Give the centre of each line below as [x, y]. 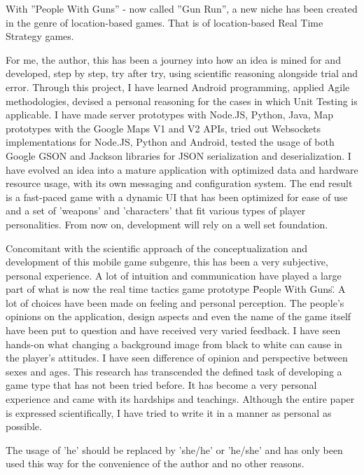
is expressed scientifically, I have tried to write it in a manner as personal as [169, 412]
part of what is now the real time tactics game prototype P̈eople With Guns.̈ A [176, 289]
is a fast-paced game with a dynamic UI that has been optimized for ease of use [177, 197]
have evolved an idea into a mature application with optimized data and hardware [182, 169]
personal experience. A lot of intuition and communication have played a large [174, 275]
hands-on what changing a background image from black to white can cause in [174, 344]
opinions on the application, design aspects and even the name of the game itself [178, 316]
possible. [24, 426]
